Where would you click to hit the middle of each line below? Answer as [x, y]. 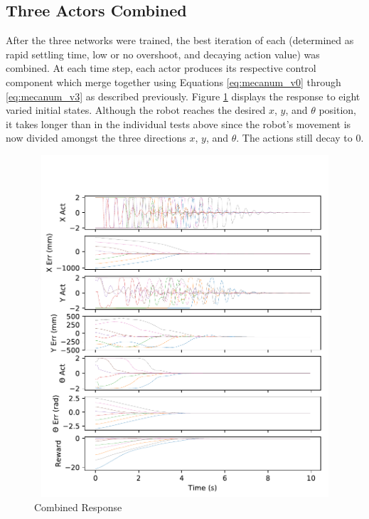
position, [338, 110]
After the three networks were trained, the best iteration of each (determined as [180, 40]
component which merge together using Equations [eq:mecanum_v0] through [173, 82]
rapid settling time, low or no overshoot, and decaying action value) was [163, 54]
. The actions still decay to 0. [300, 138]
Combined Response [78, 507]
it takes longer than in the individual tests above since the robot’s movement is [178, 124]
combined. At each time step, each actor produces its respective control [161, 68]
